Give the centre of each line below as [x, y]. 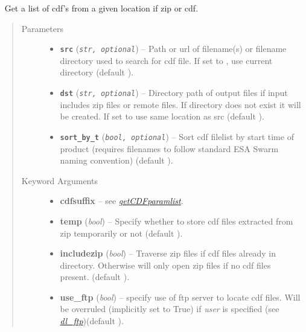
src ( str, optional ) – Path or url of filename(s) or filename [173, 49]
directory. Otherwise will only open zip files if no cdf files [165, 265]
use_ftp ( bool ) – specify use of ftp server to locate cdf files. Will [180, 297]
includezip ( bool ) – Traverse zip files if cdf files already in [168, 253]
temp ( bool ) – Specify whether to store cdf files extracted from [177, 221]
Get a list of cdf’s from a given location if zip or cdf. [101, 8]
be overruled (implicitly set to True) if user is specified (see [170, 309]
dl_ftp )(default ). [92, 321]
